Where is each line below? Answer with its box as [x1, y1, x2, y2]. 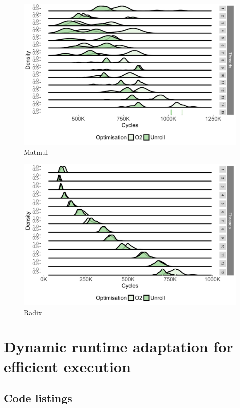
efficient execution [4, 356, 131, 376]
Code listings [4, 390, 72, 406]
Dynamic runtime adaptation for [4, 336, 233, 357]
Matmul [24, 146, 48, 157]
